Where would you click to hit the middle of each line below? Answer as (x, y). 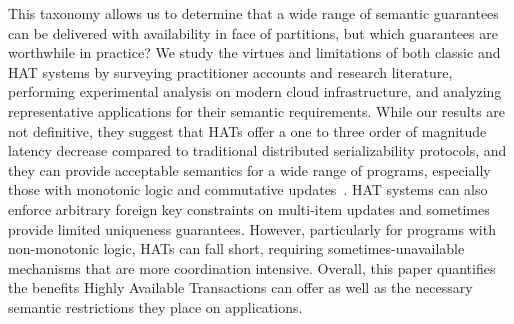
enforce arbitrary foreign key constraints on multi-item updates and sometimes (249, 208)
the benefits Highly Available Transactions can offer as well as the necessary (240, 287)
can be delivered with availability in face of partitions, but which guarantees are (253, 32)
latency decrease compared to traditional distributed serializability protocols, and (257, 150)
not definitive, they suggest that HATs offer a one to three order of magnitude (247, 130)
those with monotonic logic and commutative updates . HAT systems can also (248, 189)
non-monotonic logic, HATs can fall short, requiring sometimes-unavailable (236, 248)
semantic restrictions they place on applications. (155, 306)
